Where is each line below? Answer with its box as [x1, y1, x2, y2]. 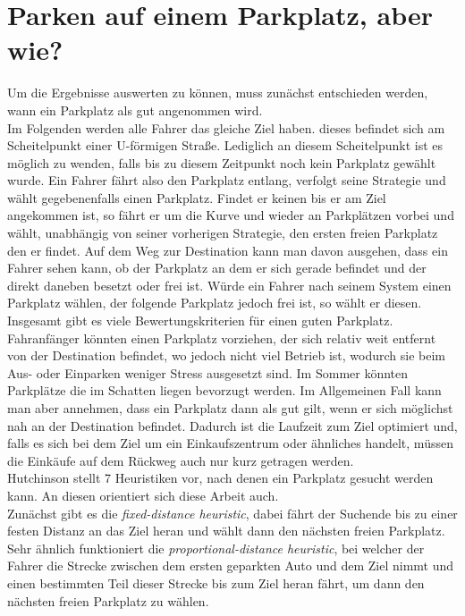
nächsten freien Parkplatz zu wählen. [7, 591, 209, 610]
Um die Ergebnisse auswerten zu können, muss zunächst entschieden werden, [7, 83, 428, 102]
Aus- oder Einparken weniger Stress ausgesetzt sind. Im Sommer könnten [7, 363, 409, 382]
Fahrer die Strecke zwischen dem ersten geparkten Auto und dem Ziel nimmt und [7, 556, 454, 575]
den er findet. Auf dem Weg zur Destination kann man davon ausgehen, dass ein [7, 240, 448, 259]
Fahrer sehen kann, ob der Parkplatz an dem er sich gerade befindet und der [7, 258, 427, 277]
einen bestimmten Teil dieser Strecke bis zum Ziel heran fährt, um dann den [7, 573, 425, 592]
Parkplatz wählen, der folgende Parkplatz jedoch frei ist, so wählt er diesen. [7, 293, 422, 312]
